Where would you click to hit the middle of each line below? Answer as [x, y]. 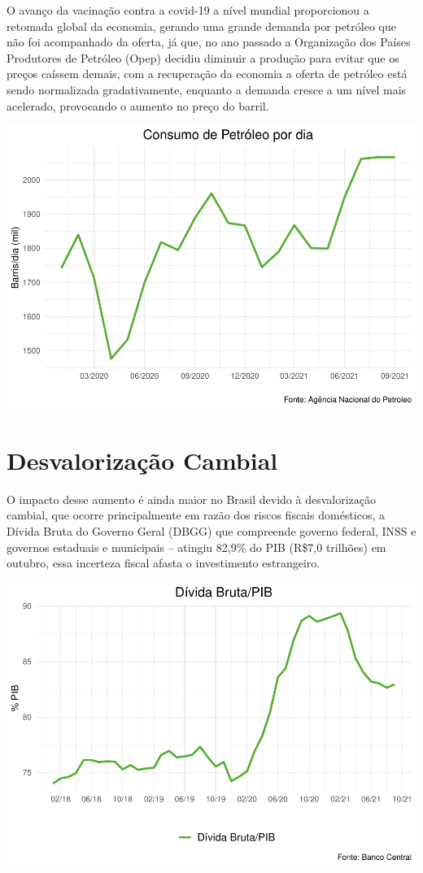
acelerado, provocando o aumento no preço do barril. [138, 105]
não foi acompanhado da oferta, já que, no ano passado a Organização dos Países [209, 42]
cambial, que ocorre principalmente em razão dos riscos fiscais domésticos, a [196, 515]
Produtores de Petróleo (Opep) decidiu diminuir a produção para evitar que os [203, 57]
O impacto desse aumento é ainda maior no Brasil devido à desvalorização [192, 499]
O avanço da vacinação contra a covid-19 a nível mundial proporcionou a [188, 10]
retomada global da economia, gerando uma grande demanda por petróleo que [201, 26]
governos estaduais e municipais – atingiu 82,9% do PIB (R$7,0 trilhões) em [196, 547]
